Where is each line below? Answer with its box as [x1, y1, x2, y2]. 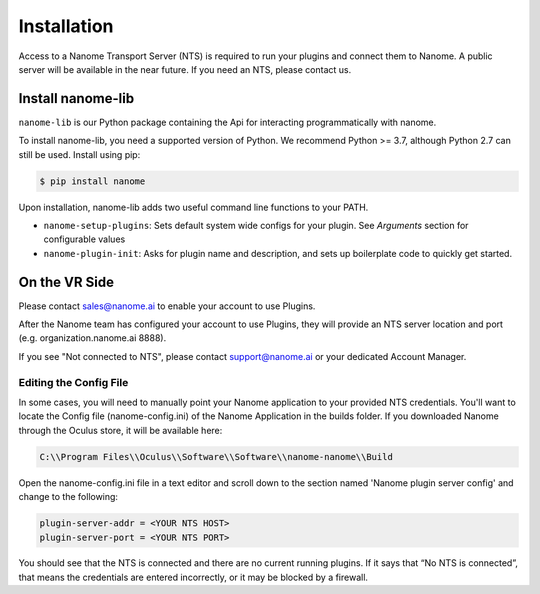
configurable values [43, 233, 126, 245]
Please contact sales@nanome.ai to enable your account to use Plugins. [18, 300, 316, 312]
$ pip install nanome [39, 175, 146, 187]
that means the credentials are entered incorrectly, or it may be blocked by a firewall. [18, 571, 369, 583]
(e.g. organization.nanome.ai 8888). [18, 332, 167, 344]
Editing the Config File [18, 375, 129, 389]
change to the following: [18, 491, 119, 503]
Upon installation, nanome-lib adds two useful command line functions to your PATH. [18, 201, 369, 213]
